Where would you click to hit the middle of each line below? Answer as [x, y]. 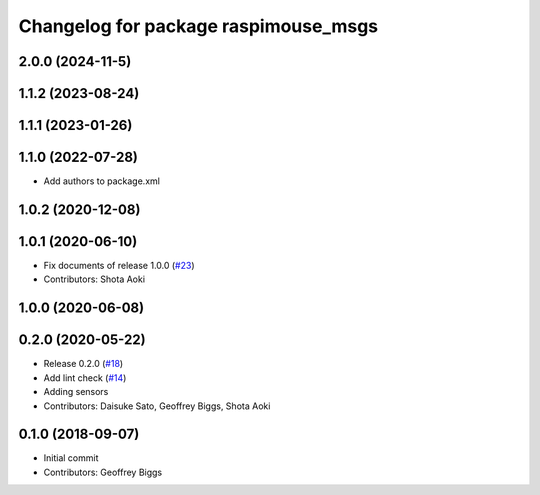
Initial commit [71, 458]
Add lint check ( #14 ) [85, 377]
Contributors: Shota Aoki [94, 279]
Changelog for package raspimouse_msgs [198, 26]
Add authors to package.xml [101, 181]
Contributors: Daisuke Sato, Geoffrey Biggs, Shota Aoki [157, 406]
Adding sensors [76, 392]
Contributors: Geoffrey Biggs [103, 472]
